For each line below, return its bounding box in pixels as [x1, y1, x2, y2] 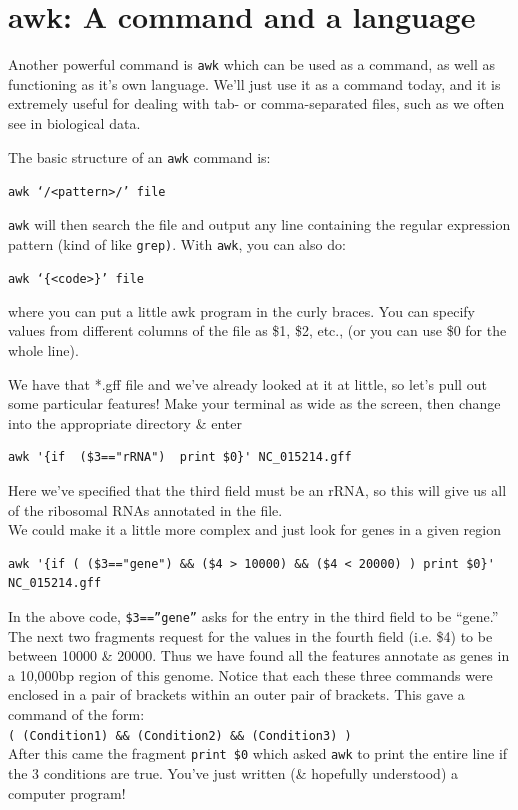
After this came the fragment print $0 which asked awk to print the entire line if [8, 743, 508, 764]
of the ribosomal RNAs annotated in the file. [8, 499, 283, 520]
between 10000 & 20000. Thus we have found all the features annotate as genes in [8, 645, 510, 666]
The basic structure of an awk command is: [8, 146, 271, 167]
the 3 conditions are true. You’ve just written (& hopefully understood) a [8, 762, 459, 783]
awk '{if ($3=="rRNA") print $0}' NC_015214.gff [8, 450, 352, 465]
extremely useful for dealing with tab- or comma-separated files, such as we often [8, 93, 505, 114]
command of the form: [8, 704, 145, 724]
